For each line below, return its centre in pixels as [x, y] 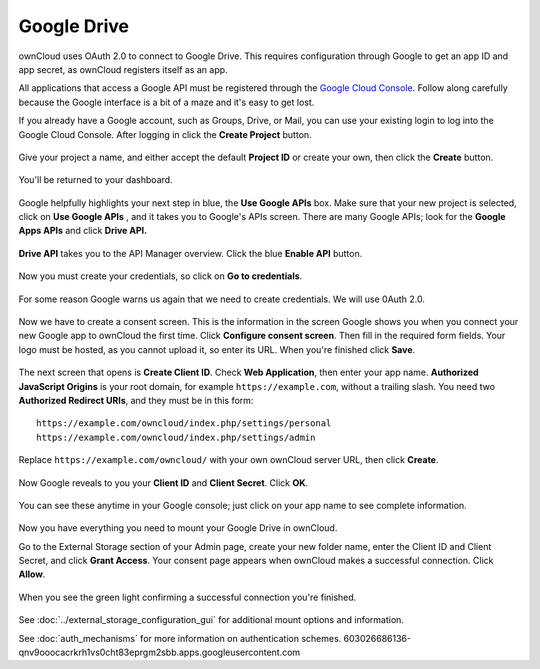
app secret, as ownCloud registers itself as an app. [123, 69]
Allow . [32, 574]
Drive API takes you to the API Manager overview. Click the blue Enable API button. [190, 253]
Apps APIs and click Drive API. [83, 231]
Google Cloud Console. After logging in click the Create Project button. [165, 134]
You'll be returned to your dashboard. [96, 180]
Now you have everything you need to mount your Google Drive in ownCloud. [178, 528]
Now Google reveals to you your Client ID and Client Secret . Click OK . [163, 482]
